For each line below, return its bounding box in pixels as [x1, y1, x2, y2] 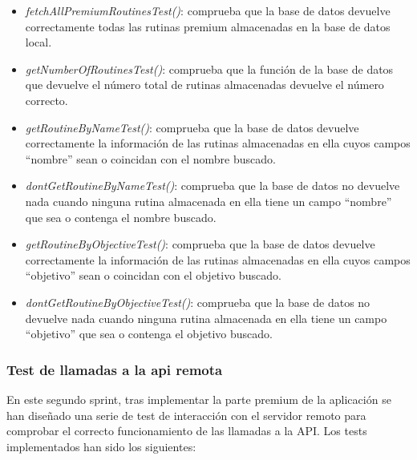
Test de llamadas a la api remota [6, 359, 223, 379]
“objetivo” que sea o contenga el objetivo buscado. [25, 325, 273, 342]
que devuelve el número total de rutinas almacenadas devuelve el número [25, 76, 384, 93]
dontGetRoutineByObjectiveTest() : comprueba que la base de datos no [25, 293, 370, 310]
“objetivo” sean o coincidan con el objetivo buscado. [25, 267, 281, 284]
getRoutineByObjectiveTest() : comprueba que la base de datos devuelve [25, 236, 375, 252]
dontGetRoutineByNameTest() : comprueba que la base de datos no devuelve [25, 177, 400, 194]
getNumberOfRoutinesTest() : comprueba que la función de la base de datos [25, 60, 394, 77]
